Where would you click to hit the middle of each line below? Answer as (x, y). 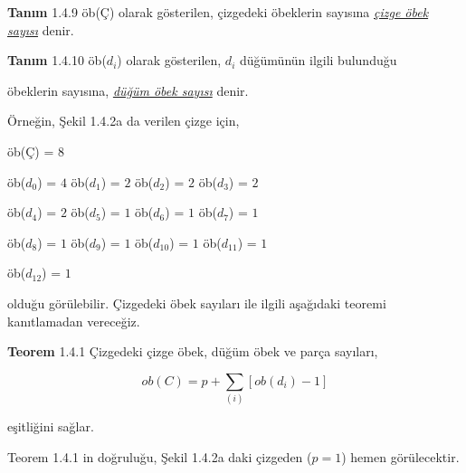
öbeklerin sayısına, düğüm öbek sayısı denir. (128, 90)
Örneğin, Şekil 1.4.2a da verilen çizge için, (124, 121)
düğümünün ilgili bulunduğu (318, 60)
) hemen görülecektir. (400, 456)
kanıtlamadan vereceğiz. (74, 321)
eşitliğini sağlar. (51, 426)
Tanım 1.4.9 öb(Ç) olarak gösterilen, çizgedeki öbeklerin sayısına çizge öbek (218, 12)
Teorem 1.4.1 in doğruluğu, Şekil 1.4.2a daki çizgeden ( (160, 456)
